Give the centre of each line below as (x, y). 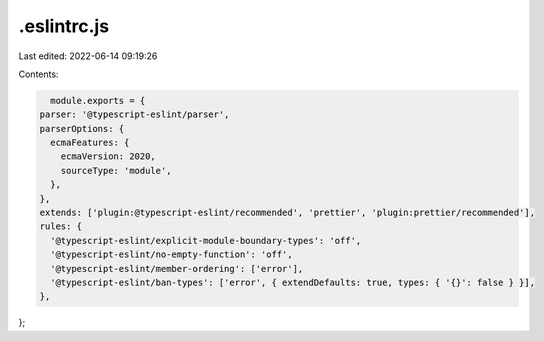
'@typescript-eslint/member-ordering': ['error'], (177, 268)
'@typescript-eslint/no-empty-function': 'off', (172, 254)
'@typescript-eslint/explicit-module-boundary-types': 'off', (206, 240)
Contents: (38, 74)
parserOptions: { (82, 128)
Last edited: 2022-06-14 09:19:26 (88, 56)
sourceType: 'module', (116, 170)
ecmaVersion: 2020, (108, 156)
